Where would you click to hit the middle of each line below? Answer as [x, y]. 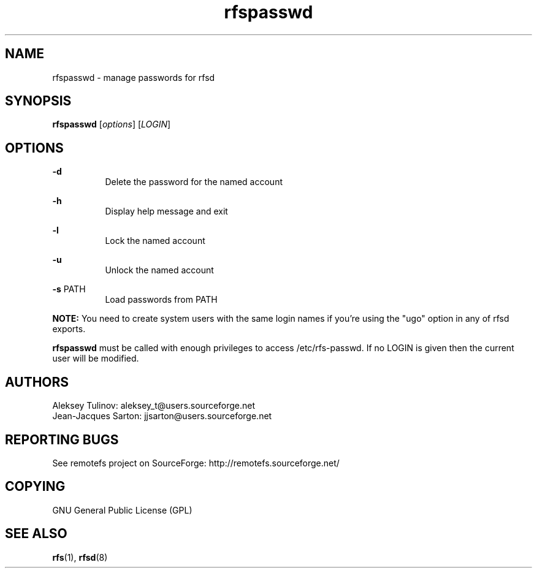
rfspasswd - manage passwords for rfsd [134, 77]
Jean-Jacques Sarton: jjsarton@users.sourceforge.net [162, 416]
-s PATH [69, 289]
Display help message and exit [166, 211]
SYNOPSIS [38, 101]
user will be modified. [96, 359]
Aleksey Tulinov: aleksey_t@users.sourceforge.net [154, 406]
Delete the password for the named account [194, 182]
